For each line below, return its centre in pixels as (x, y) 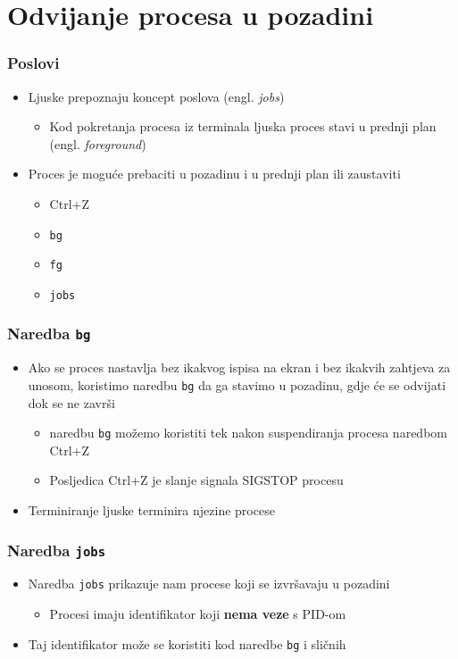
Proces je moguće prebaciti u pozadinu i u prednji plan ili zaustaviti (214, 174)
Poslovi (33, 63)
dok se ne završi (71, 402)
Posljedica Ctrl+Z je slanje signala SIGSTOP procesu (196, 480)
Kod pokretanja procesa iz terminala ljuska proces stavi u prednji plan (243, 126)
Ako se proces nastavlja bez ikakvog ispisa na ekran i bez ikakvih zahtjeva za (239, 367)
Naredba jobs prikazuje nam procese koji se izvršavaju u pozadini (209, 584)
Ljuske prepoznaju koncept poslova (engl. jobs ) (156, 96)
